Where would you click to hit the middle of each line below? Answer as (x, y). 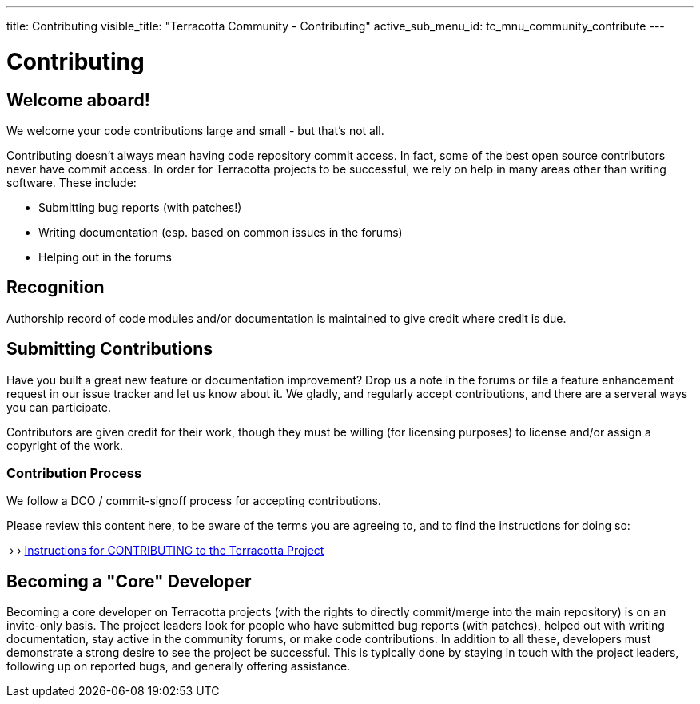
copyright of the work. (65, 445)
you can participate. (59, 407)
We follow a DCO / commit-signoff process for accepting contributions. (194, 501)
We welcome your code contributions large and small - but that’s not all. (195, 130)
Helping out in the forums (105, 257)
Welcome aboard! (78, 100)
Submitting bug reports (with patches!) (140, 207)
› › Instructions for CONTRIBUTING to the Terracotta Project (167, 551)
